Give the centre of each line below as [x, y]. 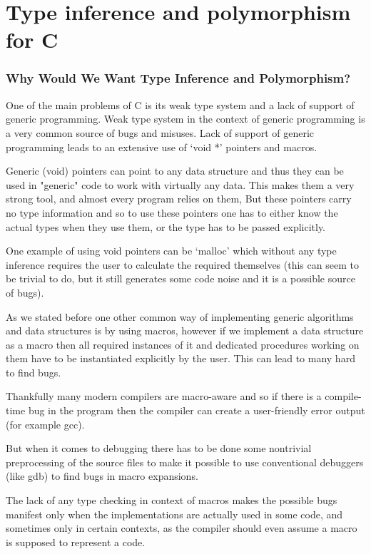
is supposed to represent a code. [76, 542]
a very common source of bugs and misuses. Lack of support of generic [160, 132]
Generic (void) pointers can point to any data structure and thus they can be [175, 171]
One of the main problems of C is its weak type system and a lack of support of [180, 104]
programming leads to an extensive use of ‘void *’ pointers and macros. [162, 147]
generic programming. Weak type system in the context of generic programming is [185, 119]
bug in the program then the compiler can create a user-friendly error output [197, 410]
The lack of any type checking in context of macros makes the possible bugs [172, 500]
